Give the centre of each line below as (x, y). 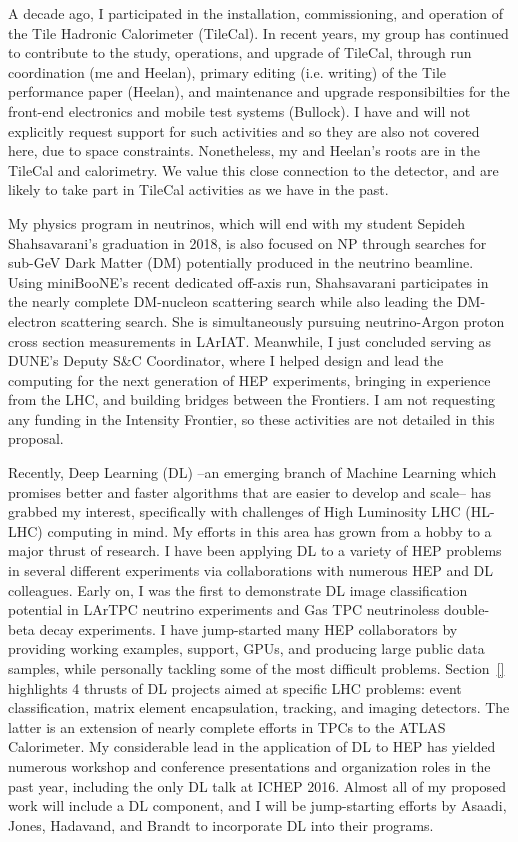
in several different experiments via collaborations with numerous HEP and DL (251, 570)
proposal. (36, 438)
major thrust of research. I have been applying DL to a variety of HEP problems (255, 550)
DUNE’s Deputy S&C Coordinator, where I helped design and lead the (226, 360)
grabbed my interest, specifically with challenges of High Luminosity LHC (234, 511)
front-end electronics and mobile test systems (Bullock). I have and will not (239, 110)
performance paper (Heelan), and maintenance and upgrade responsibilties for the (259, 91)
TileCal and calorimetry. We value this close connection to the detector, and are (253, 169)
